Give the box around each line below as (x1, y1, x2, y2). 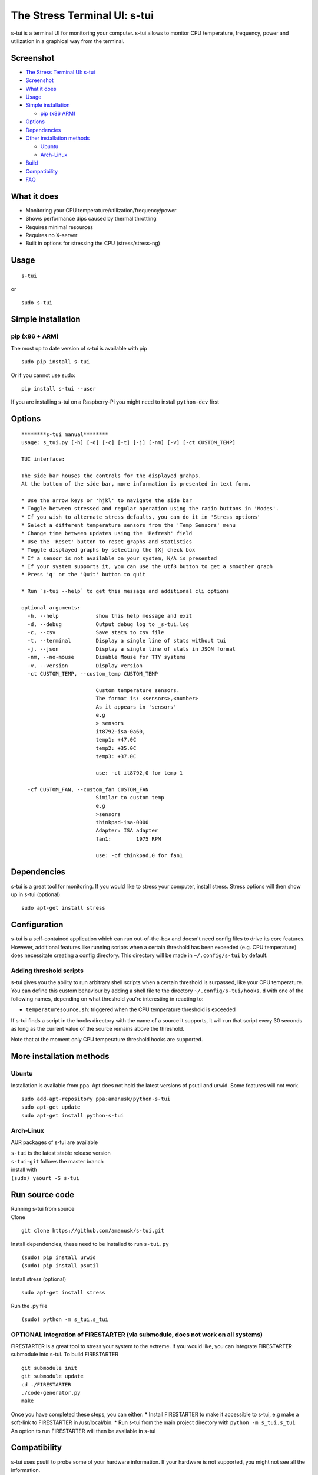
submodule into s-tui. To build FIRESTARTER (11, 1351, 119, 1358)
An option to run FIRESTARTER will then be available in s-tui (11, 1427, 156, 1434)
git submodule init (21, 1365, 78, 1371)
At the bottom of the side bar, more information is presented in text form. (21, 481, 251, 487)
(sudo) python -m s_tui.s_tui (21, 1316, 109, 1323)
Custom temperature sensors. (95, 687, 180, 693)
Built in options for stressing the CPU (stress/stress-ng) (25, 240, 160, 247)
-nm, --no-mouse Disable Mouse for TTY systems (27, 654, 186, 661)
